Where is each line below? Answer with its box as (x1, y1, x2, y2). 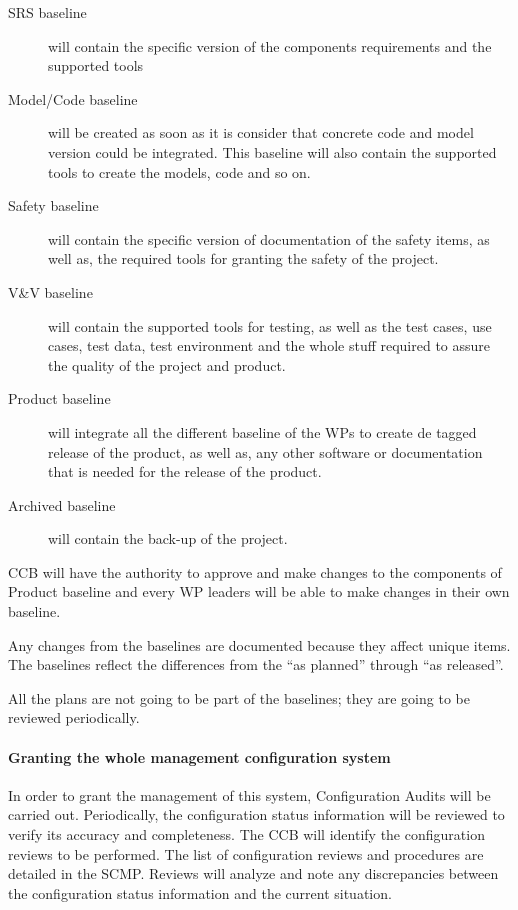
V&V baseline (8, 281, 93, 302)
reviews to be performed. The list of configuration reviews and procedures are (8, 843, 484, 864)
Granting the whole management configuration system (8, 746, 391, 767)
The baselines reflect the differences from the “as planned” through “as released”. (8, 654, 504, 675)
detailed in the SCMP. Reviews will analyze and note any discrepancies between (8, 863, 499, 884)
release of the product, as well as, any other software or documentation (48, 441, 483, 462)
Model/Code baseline (8, 88, 138, 109)
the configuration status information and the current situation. (8, 882, 392, 903)
